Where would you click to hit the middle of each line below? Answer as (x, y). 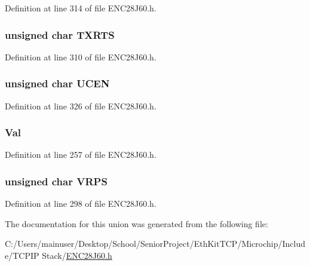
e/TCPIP (22, 256)
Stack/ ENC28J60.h (77, 256)
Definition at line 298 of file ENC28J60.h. (81, 204)
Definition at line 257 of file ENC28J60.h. (81, 155)
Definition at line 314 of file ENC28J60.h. (81, 8)
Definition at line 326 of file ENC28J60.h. (81, 106)
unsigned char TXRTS (60, 34)
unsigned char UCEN (57, 83)
